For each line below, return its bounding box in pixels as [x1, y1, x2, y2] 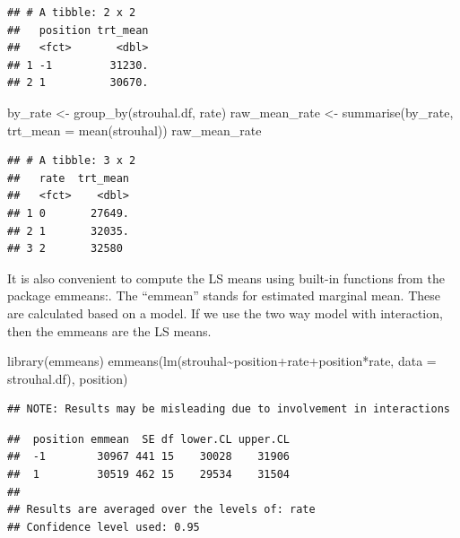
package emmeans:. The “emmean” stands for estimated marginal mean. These [7, 286, 440, 305]
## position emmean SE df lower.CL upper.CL [7, 432, 290, 446]
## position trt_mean [7, 23, 149, 37]
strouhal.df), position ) [7, 369, 128, 387]
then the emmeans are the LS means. [7, 321, 212, 340]
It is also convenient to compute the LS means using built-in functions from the [7, 268, 445, 287]
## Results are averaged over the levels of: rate [7, 503, 316, 516]
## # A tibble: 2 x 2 [7, 6, 136, 19]
